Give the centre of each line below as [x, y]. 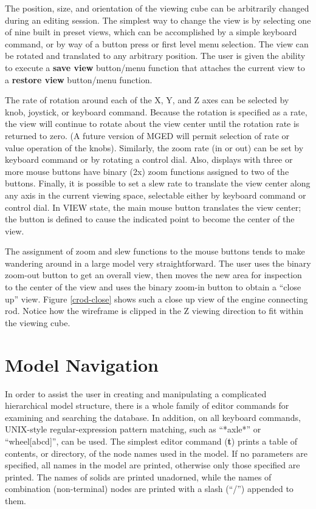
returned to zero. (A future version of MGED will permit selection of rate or [147, 135]
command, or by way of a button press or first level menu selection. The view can [157, 43]
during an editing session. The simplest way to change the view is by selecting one [158, 20]
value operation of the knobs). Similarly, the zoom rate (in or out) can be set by [154, 147]
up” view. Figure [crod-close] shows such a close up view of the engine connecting [156, 299]
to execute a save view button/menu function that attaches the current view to [155, 67]
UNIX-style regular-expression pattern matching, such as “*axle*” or [133, 429]
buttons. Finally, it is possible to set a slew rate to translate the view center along [158, 183]
